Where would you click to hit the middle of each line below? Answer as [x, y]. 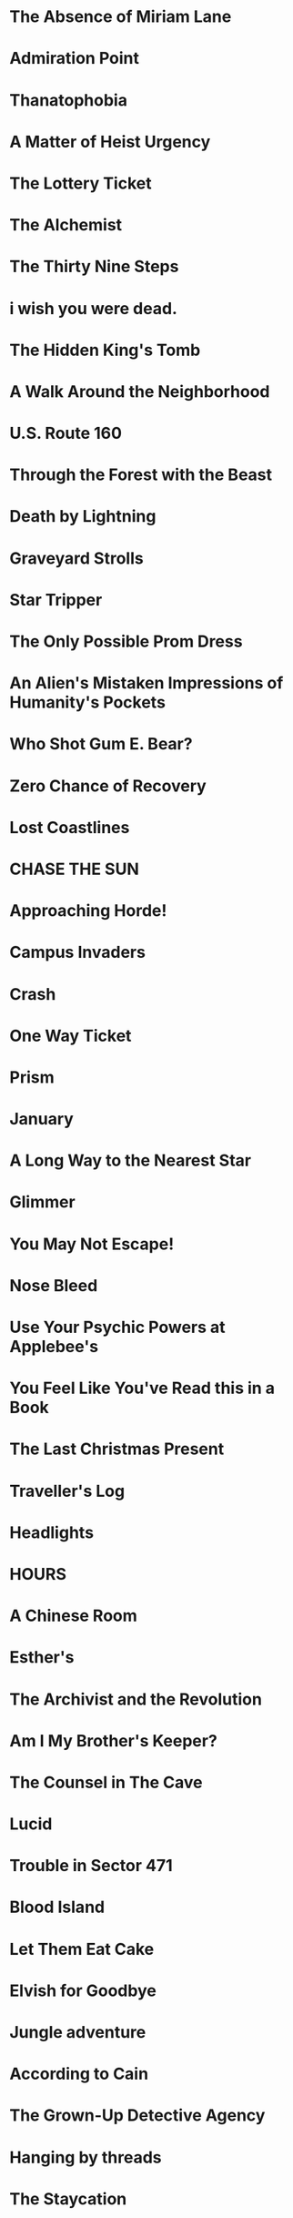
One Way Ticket [71, 1036]
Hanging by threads [86, 2157]
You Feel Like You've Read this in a [142, 1388]
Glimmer [42, 1202]
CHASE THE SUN [74, 869]
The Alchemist [66, 225]
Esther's [42, 1658]
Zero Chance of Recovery [108, 786]
